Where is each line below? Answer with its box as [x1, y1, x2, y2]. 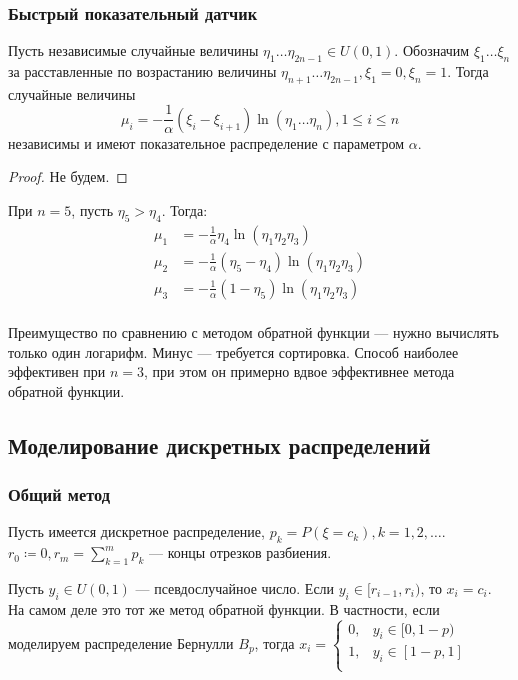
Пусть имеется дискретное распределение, [8, 521, 265, 542]
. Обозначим [394, 40, 470, 61]
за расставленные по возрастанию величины [8, 61, 277, 82]
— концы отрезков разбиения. [149, 542, 332, 563]
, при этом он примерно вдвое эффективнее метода [144, 361, 455, 382]
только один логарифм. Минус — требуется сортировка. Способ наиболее [8, 341, 459, 362]
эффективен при [8, 361, 106, 382]
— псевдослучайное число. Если [135, 577, 335, 598]
